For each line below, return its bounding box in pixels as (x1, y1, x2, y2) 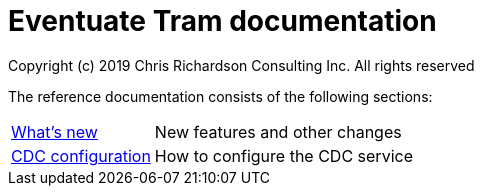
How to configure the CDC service (154, 145, 413, 166)
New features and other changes (154, 121, 402, 142)
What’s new (11, 121, 98, 142)
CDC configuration (11, 145, 151, 166)
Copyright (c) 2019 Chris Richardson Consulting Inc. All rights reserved (8, 56, 475, 74)
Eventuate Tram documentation (8, 4, 437, 38)
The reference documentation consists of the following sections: (8, 87, 433, 105)
